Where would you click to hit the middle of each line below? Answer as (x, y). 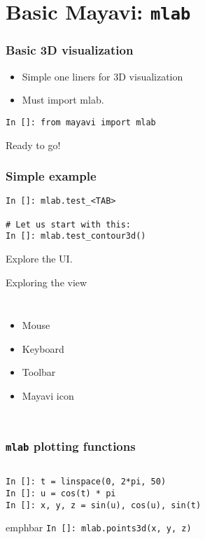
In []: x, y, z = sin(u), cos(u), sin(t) (104, 505)
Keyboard (43, 348)
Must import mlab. (63, 100)
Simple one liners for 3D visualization (102, 76)
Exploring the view (47, 282)
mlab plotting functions (71, 446)
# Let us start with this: (68, 224)
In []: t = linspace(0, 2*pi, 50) (86, 482)
